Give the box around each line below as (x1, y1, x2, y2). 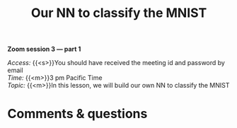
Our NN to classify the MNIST (30, 5, 207, 21)
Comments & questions (7, 106, 148, 122)
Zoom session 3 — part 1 (7, 45, 81, 54)
